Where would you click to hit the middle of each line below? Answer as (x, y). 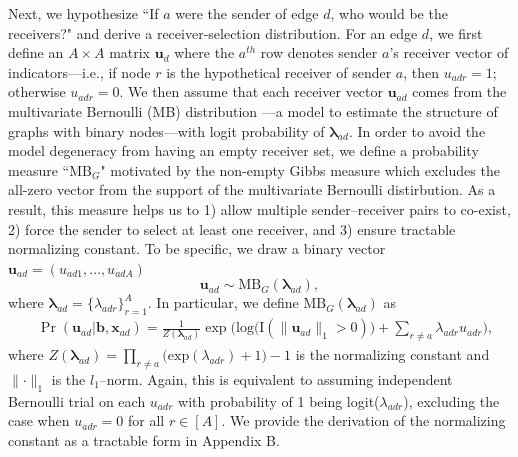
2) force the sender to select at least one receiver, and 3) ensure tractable (232, 228)
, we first (456, 32)
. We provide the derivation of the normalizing (363, 420)
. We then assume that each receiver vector (251, 91)
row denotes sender (319, 52)
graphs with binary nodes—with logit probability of (166, 130)
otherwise (37, 91)
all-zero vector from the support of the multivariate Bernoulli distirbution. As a (252, 189)
